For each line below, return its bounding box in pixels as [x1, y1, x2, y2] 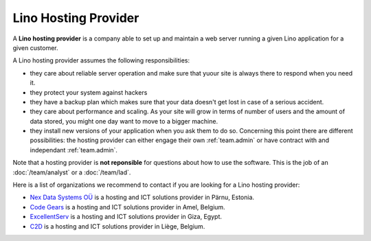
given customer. [12, 43, 58, 51]
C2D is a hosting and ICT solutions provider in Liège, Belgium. [30, 222, 205, 230]
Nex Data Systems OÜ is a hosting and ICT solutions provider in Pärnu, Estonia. [30, 193, 254, 202]
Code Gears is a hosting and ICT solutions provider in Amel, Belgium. [30, 203, 226, 211]
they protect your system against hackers [30, 88, 148, 96]
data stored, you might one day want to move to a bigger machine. [30, 117, 218, 125]
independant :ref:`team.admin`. [30, 146, 118, 154]
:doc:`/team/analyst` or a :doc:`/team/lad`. [12, 168, 131, 176]
